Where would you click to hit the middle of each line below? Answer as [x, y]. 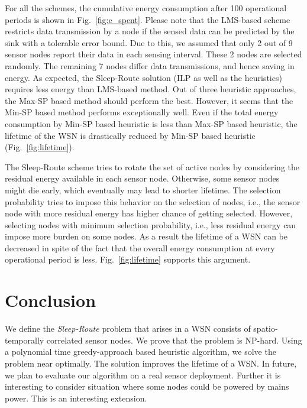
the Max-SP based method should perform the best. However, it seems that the [149, 100]
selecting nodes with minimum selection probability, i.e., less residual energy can [151, 224]
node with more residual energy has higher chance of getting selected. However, [149, 213]
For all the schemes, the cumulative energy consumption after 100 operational [146, 8]
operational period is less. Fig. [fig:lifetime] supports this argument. [128, 259]
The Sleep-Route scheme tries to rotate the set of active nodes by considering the [152, 166]
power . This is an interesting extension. [76, 398]
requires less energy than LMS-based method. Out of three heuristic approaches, [151, 89]
